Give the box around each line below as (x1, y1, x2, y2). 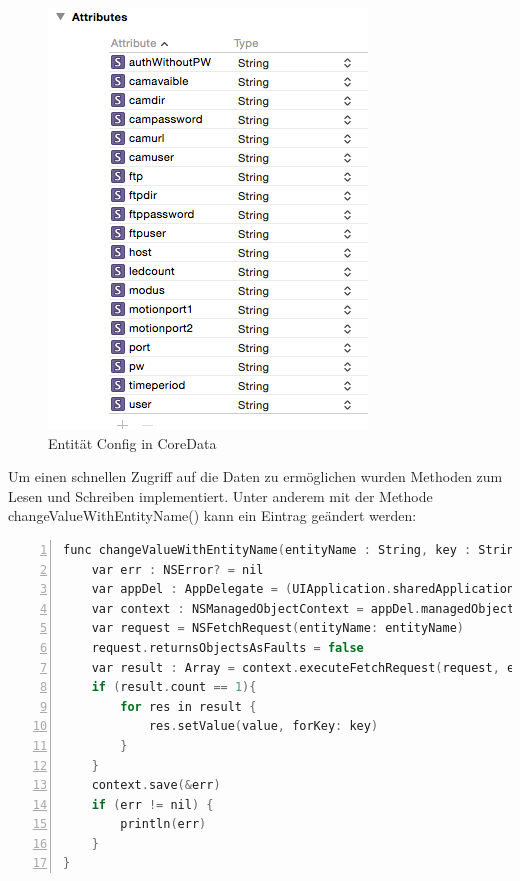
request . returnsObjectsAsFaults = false (91, 640, 364, 655)
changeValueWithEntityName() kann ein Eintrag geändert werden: (8, 505, 417, 526)
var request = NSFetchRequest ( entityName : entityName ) (91, 621, 464, 636)
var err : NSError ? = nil (91, 562, 264, 577)
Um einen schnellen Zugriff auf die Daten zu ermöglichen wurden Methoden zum (8, 466, 503, 487)
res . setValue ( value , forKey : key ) (148, 719, 379, 734)
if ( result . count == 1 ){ (91, 680, 257, 695)
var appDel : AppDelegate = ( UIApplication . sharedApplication (91, 582, 515, 597)
